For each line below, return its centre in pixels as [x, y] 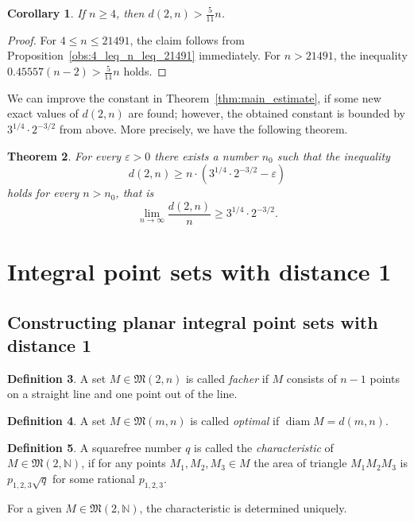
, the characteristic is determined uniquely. [243, 507]
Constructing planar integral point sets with [193, 321]
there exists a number [206, 155]
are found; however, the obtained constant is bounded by [267, 113]
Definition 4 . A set [57, 421]
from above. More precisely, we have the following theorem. [203, 129]
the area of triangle [300, 463]
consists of [311, 378]
